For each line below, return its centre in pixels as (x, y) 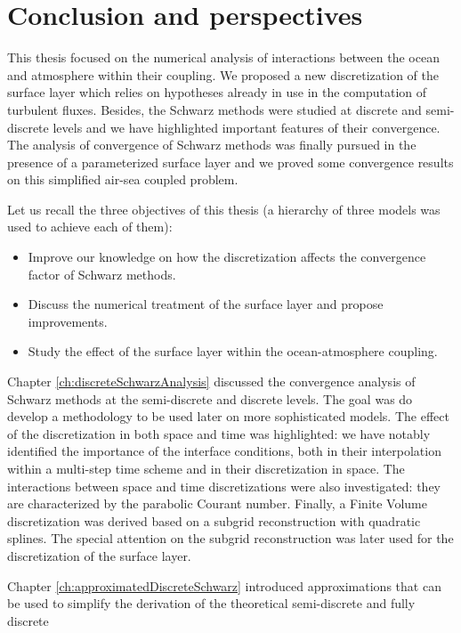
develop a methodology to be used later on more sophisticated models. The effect (228, 416)
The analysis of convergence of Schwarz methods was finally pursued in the (212, 145)
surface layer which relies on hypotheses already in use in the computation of (217, 92)
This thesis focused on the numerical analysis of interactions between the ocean (223, 57)
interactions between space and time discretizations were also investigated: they (224, 486)
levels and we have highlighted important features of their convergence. (247, 127)
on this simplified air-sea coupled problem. (123, 179)
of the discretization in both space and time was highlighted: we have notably (219, 433)
